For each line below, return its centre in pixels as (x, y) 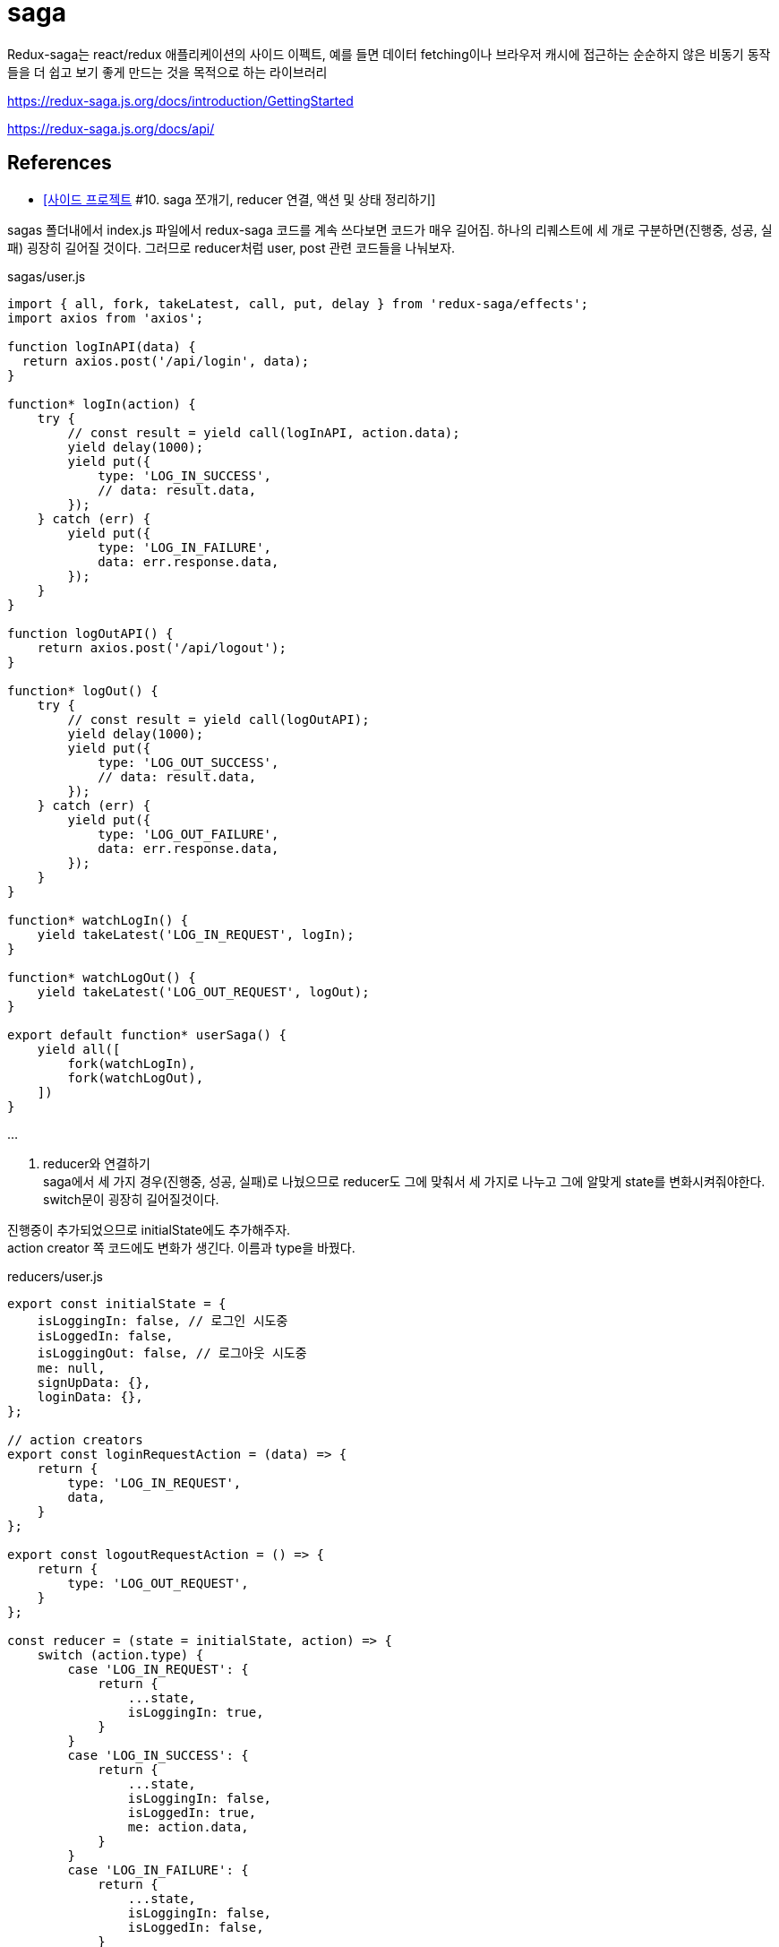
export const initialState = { (117, 1303)
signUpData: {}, (94, 1382)
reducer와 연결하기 (97, 1163)
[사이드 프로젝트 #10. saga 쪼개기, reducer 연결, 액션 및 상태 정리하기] (240, 199)
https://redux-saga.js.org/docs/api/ (111, 128)
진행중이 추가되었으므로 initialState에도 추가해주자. (149, 1229)
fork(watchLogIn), (132, 1063)
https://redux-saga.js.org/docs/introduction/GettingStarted (180, 100)
